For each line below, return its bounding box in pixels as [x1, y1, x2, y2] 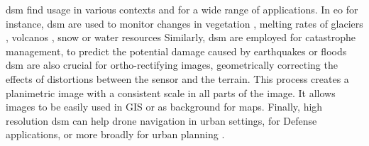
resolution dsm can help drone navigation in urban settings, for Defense [6, 113, 317, 128]
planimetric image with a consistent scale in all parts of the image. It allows [6, 85, 336, 100]
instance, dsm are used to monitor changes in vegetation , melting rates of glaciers [6, 16, 363, 30]
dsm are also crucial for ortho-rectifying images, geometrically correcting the [6, 57, 338, 72]
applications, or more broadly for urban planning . [6, 127, 225, 142]
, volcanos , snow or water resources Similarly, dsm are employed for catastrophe [6, 30, 356, 45]
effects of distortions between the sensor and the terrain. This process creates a [6, 71, 349, 86]
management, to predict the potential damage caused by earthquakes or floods [6, 43, 347, 58]
